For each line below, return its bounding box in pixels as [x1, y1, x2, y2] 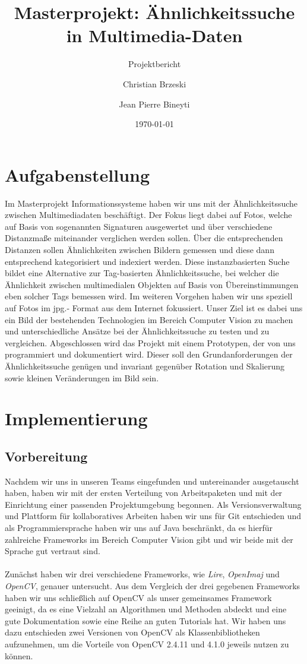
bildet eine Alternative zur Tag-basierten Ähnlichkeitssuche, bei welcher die [5, 267, 279, 279]
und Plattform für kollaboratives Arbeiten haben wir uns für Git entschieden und [5, 510, 302, 522]
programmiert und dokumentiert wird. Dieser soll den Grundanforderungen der [5, 348, 293, 361]
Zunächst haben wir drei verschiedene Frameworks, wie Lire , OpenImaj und [5, 568, 280, 580]
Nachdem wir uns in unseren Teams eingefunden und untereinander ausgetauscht [5, 475, 299, 487]
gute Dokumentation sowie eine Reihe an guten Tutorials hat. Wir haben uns [5, 614, 286, 627]
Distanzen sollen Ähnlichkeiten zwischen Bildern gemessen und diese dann [5, 244, 274, 255]
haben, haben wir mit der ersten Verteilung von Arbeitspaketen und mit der [5, 486, 283, 499]
